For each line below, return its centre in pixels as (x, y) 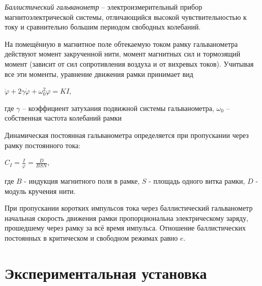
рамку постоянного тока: (43, 145)
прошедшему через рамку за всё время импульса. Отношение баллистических (125, 228)
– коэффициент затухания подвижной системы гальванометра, (118, 108)
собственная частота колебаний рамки (63, 118)
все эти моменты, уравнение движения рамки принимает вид (99, 74)
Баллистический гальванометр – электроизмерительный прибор (104, 7)
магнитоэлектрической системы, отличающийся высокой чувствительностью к (126, 17)
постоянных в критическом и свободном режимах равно (91, 237)
